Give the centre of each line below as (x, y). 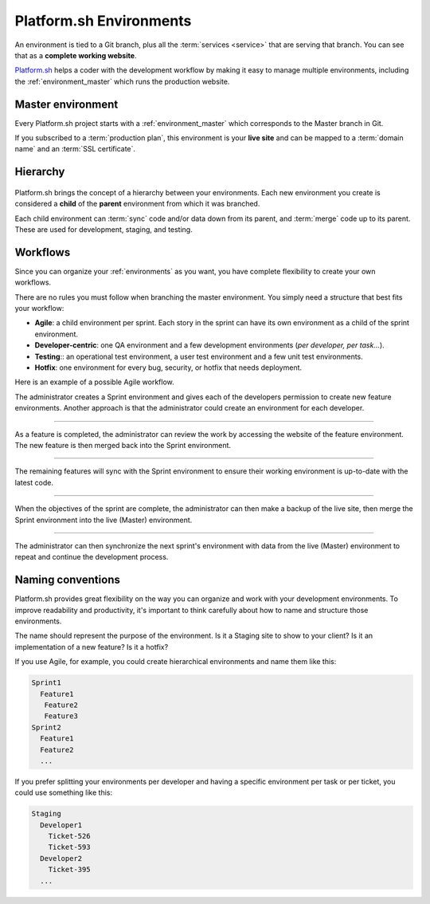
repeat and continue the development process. (92, 557)
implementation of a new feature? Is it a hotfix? (92, 647)
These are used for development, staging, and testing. (104, 229)
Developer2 (61, 858)
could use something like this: (64, 792)
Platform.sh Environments (103, 21)
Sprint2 (46, 727)
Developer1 (61, 825)
